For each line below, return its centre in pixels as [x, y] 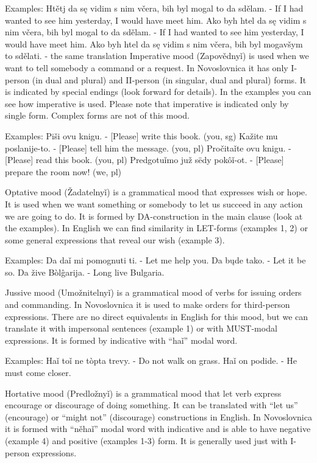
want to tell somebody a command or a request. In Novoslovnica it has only [147, 67]
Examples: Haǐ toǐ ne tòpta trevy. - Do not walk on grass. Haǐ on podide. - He [151, 360]
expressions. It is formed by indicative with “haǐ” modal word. [121, 340]
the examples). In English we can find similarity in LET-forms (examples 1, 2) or [156, 228]
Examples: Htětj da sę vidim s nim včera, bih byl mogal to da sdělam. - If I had [154, 8]
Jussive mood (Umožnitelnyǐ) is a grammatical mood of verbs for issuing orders [153, 292]
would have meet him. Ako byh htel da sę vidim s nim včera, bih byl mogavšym [154, 44]
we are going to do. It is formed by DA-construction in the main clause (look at [154, 216]
